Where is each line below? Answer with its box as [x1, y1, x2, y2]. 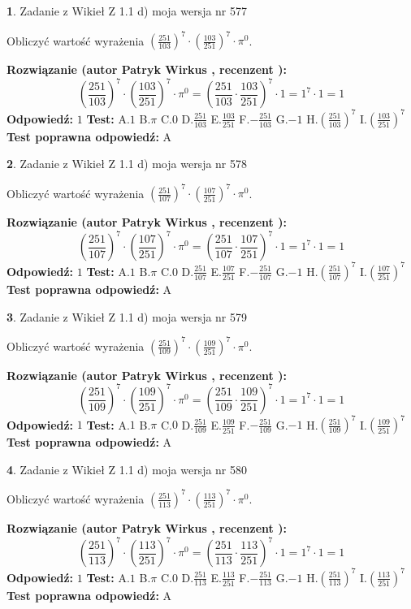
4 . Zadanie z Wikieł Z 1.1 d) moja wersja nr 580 [6, 460, 248, 477]
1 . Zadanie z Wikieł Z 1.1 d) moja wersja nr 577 [6, 2, 248, 19]
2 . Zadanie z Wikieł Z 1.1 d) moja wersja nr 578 [6, 155, 248, 172]
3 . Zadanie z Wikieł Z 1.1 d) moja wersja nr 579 [6, 308, 248, 325]
